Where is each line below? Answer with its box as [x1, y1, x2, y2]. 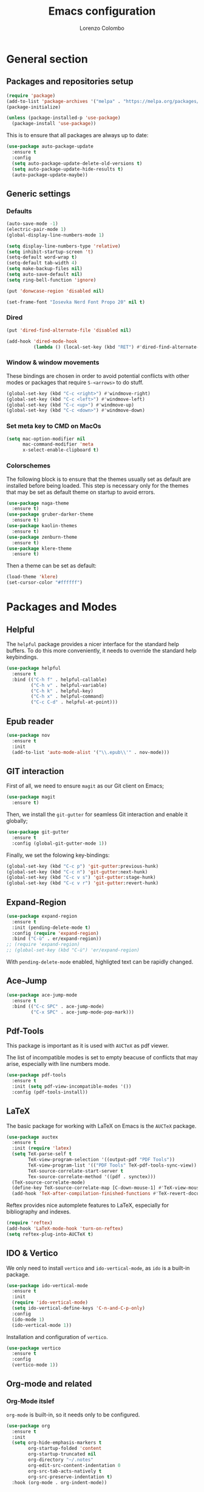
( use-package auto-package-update [6, 143, 94, 150]
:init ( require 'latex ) [12, 1145, 72, 1151]
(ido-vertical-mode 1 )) [12, 1322, 72, 1328]
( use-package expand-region [6, 913, 78, 919]
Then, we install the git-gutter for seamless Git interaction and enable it [6, 811, 188, 818]
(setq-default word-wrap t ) [6, 254, 78, 260]
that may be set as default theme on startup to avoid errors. [6, 488, 155, 496]
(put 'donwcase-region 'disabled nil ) [6, 288, 104, 294]
